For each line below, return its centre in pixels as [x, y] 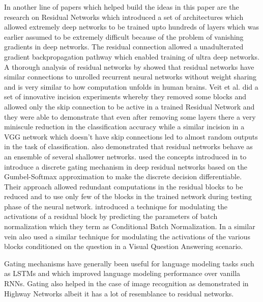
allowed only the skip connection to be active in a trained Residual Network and [129, 106]
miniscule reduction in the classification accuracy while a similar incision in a [124, 127]
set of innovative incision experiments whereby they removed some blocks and [125, 97]
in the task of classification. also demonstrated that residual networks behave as [128, 146]
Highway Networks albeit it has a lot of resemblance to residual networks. [119, 293]
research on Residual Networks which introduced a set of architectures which [124, 17]
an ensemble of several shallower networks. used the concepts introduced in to [125, 156]
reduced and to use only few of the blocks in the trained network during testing [128, 196]
